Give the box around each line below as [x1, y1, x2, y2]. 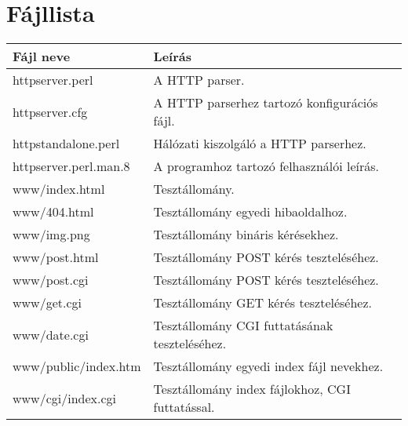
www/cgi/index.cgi [13, 388, 117, 407]
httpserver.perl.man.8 [13, 157, 130, 176]
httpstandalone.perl [13, 134, 120, 153]
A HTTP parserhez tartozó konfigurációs [153, 93, 378, 112]
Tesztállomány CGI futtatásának [153, 316, 333, 335]
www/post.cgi [13, 271, 89, 289]
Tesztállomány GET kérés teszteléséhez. [153, 293, 373, 312]
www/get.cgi [13, 293, 82, 312]
